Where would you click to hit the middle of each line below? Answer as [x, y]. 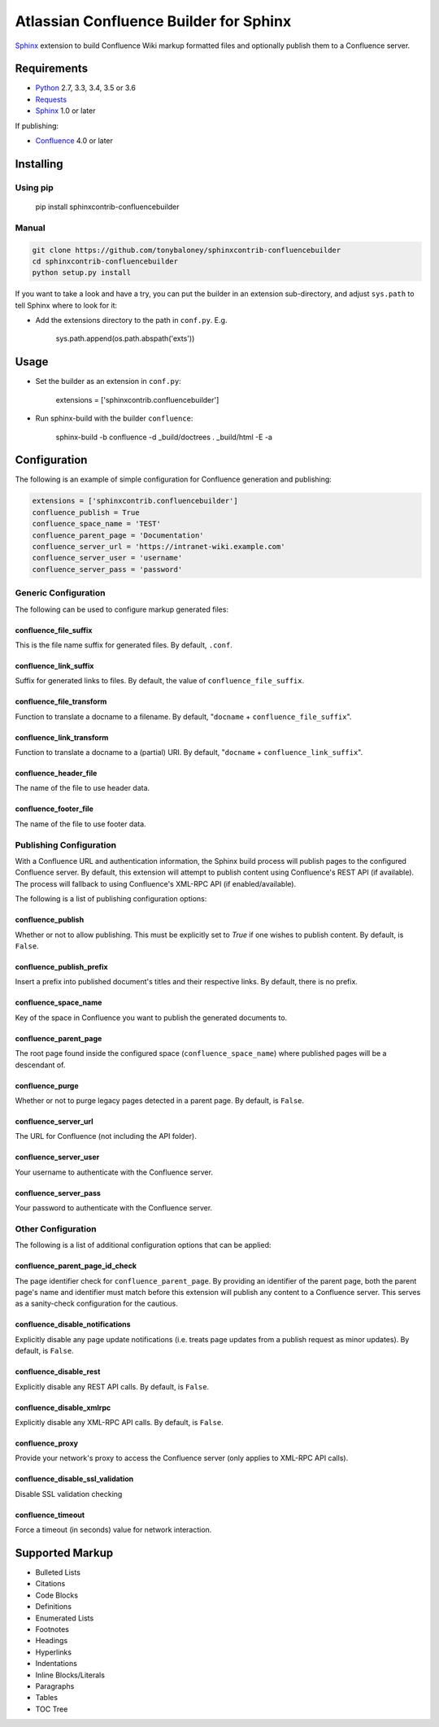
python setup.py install [82, 273]
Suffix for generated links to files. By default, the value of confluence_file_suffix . [160, 681]
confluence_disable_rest [58, 1372]
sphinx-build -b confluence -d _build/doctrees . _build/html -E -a [164, 437]
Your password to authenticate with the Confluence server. [114, 1208]
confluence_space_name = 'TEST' [97, 524]
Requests [51, 99]
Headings [52, 1641]
